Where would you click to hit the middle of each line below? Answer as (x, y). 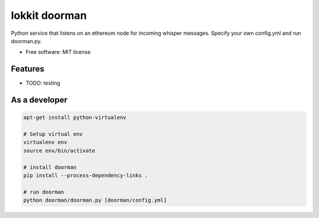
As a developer (39, 100)
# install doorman (50, 167)
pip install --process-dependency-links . (86, 175)
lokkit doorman (49, 15)
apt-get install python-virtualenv (75, 118)
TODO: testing (43, 83)
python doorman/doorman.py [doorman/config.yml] (95, 200)
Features (27, 69)
